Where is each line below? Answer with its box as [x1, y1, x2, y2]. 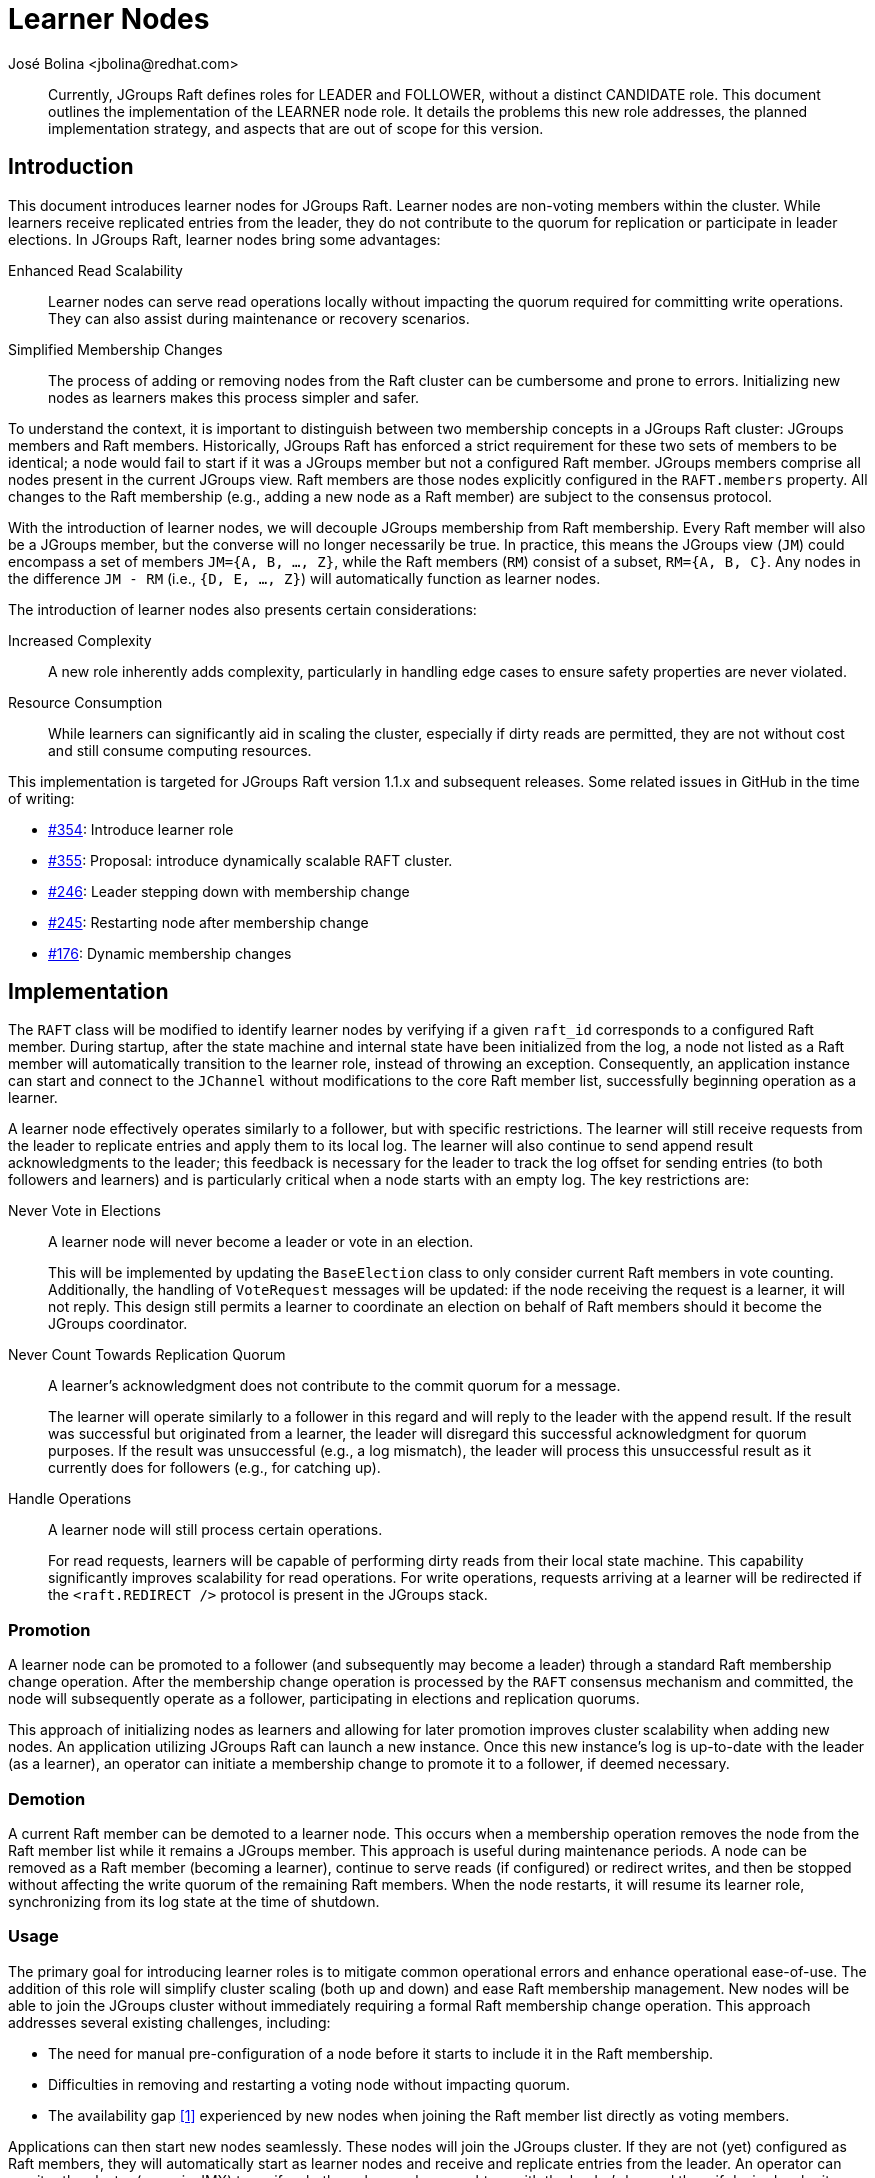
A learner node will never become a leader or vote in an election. [48, 1233, 474, 1251]
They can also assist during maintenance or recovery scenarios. [48, 309, 470, 327]
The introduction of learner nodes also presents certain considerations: [8, 600, 477, 618]
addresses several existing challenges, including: [8, 2013, 331, 2031]
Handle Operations [8, 1490, 132, 1508]
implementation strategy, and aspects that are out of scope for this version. [48, 119, 544, 137]
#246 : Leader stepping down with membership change [48, 882, 410, 900]
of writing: [8, 789, 75, 807]
